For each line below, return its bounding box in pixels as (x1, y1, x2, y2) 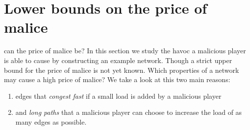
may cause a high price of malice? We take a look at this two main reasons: (4, 74, 230, 85)
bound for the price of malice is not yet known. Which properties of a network (4, 65, 239, 75)
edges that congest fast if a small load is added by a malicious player (15, 90, 222, 101)
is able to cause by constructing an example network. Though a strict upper (4, 55, 232, 65)
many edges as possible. (15, 116, 87, 127)
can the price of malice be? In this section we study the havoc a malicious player (4, 45, 246, 56)
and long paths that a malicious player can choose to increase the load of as (15, 107, 242, 117)
